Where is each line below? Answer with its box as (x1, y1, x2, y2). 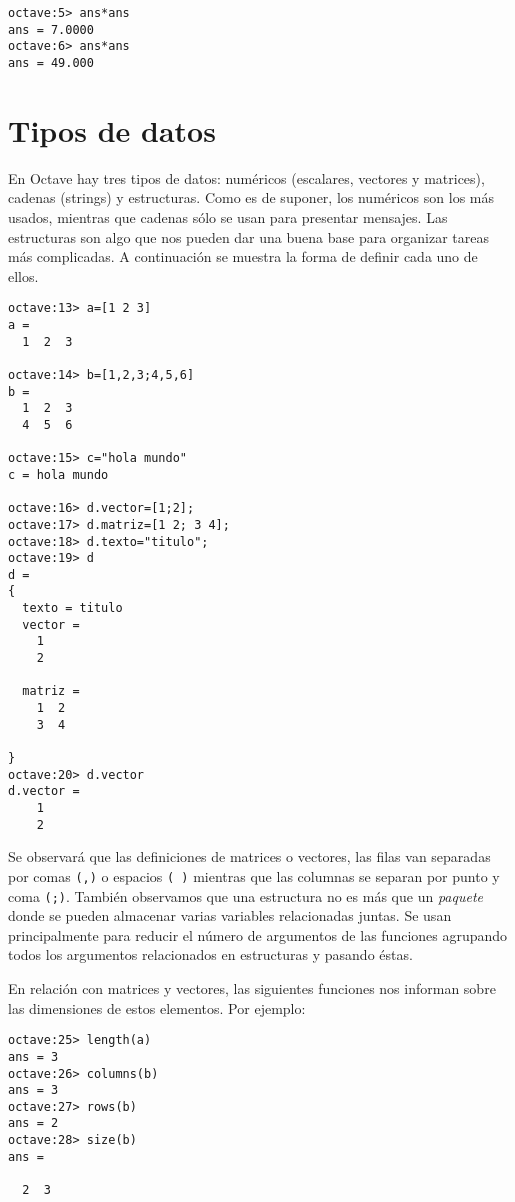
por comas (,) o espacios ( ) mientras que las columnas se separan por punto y (8, 865, 500, 886)
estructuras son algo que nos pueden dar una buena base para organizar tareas (8, 226, 490, 247)
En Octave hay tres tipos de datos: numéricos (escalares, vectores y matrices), (8, 167, 485, 188)
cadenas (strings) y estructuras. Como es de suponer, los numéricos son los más (8, 187, 494, 208)
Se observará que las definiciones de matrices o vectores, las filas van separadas (8, 846, 491, 867)
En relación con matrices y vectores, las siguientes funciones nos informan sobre (8, 978, 496, 998)
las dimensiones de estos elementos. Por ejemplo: (8, 997, 306, 1018)
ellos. (8, 265, 39, 286)
